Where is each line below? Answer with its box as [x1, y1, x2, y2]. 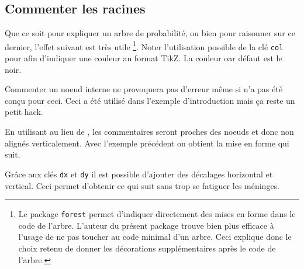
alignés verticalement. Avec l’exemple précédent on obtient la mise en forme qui [5, 137, 289, 149]
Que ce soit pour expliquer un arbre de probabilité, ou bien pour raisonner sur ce [5, 27, 295, 39]
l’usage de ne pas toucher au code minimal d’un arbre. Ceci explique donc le [18, 230, 292, 243]
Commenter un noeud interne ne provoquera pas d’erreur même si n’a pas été [5, 83, 282, 95]
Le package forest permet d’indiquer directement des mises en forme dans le [18, 208, 296, 220]
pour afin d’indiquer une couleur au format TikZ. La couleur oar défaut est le [5, 52, 282, 64]
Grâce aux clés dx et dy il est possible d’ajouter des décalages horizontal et [5, 167, 273, 180]
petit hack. [5, 106, 43, 118]
